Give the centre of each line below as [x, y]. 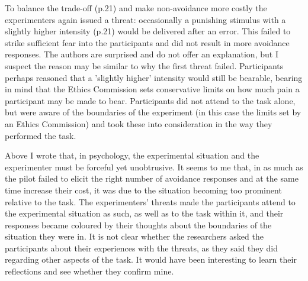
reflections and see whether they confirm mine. [89, 271]
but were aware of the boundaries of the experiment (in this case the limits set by [153, 112]
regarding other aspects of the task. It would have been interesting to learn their [151, 259]
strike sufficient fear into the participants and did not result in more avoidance [147, 42]
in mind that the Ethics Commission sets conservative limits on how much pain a [152, 89]
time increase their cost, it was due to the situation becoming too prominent [143, 190]
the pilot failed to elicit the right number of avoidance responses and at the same [152, 178]
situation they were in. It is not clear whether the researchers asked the [134, 236]
